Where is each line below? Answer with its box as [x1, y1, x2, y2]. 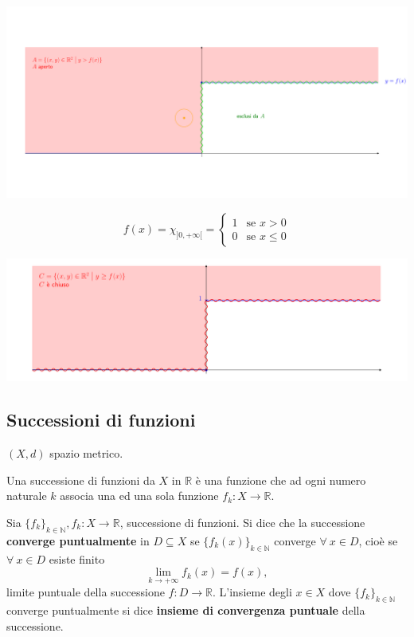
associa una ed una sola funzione [60, 487, 219, 504]
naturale [6, 487, 47, 504]
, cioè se [358, 532, 398, 549]
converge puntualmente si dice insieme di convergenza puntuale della [6, 602, 365, 619]
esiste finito [49, 550, 105, 567]
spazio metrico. [49, 445, 123, 462]
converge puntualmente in [6, 532, 150, 549]
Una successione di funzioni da [6, 471, 155, 488]
